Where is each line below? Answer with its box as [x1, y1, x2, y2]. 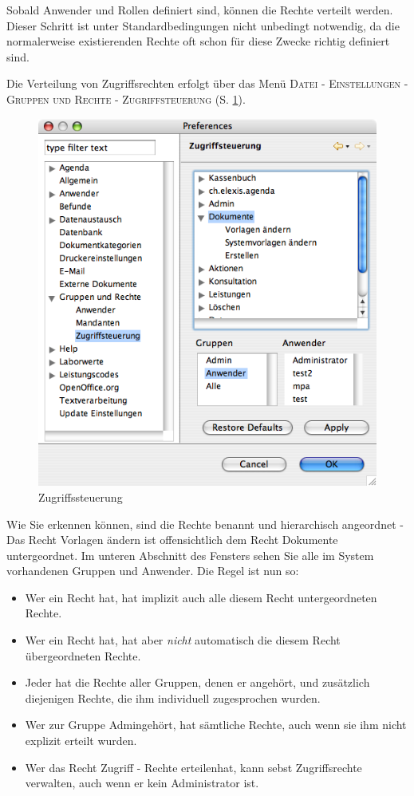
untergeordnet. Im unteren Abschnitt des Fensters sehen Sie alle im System [6, 546, 374, 563]
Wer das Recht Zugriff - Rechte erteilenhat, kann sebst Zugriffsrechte [25, 759, 362, 775]
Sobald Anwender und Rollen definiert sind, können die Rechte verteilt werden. [6, 2, 393, 18]
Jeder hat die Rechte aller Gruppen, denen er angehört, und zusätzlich [25, 674, 370, 691]
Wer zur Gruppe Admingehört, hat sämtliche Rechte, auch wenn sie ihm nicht [25, 716, 407, 733]
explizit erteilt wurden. [25, 732, 137, 749]
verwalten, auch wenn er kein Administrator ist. [25, 774, 259, 791]
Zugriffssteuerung [38, 488, 123, 505]
